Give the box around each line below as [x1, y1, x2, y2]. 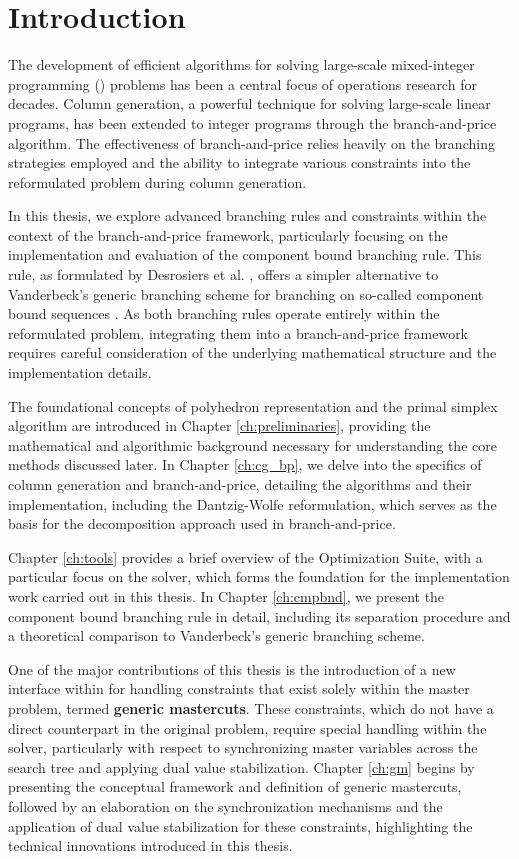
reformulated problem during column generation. [8, 171, 307, 192]
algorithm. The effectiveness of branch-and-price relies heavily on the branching [8, 132, 495, 153]
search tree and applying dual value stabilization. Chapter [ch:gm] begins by [8, 756, 475, 777]
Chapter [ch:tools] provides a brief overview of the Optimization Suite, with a [8, 546, 483, 567]
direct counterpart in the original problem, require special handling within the [8, 717, 487, 738]
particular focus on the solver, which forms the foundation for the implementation [8, 566, 510, 587]
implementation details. [8, 362, 152, 383]
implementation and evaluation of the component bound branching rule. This [8, 244, 482, 265]
